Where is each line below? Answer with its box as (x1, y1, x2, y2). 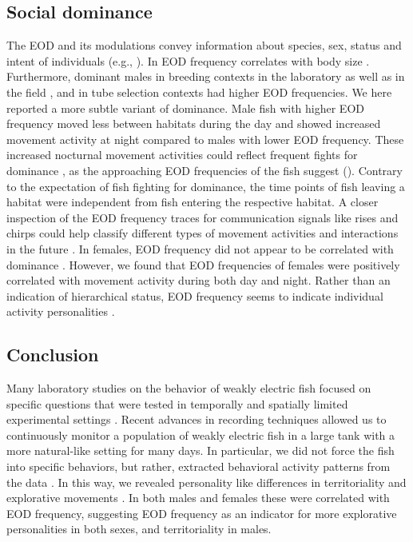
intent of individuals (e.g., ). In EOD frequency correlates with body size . (6, 52, 370, 69)
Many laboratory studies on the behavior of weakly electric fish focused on (6, 380, 371, 397)
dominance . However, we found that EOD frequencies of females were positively (6, 256, 400, 273)
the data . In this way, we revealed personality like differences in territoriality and (6, 473, 407, 490)
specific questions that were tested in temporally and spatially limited (6, 395, 348, 412)
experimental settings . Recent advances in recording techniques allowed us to (6, 411, 387, 428)
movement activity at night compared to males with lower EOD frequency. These (6, 130, 404, 147)
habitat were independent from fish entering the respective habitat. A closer (6, 193, 379, 210)
